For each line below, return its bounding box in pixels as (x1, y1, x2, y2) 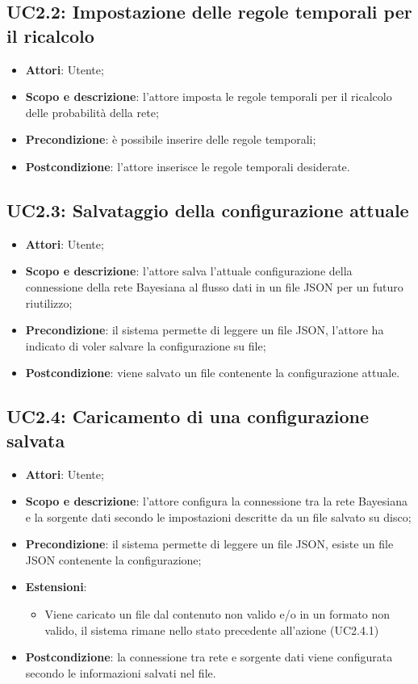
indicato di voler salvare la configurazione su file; (25, 337, 266, 354)
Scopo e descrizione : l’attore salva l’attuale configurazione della (25, 262, 353, 279)
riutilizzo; (25, 294, 73, 311)
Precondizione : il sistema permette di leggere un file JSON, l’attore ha (25, 321, 384, 338)
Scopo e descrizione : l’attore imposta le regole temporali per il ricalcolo (25, 88, 392, 105)
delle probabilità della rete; (25, 103, 159, 120)
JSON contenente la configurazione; (25, 551, 202, 568)
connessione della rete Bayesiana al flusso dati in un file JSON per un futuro (25, 278, 403, 295)
